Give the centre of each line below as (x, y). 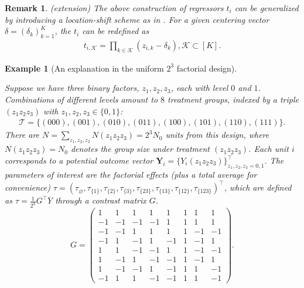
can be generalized (267, 8)
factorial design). (207, 68)
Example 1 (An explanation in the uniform (84, 68)
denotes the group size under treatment (140, 149)
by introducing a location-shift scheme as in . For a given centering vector (137, 19)
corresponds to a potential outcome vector (79, 160)
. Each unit (269, 149)
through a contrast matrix (101, 200)
